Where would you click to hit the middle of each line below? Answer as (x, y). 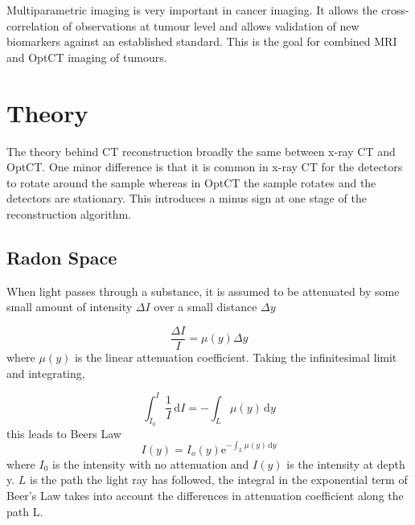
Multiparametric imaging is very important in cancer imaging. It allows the (192, 10)
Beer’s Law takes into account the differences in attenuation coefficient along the (205, 496)
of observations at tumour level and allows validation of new (211, 25)
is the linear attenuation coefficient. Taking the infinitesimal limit (236, 357)
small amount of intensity (70, 307)
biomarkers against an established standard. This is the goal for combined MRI (202, 41)
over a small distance (205, 307)
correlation (33, 25)
